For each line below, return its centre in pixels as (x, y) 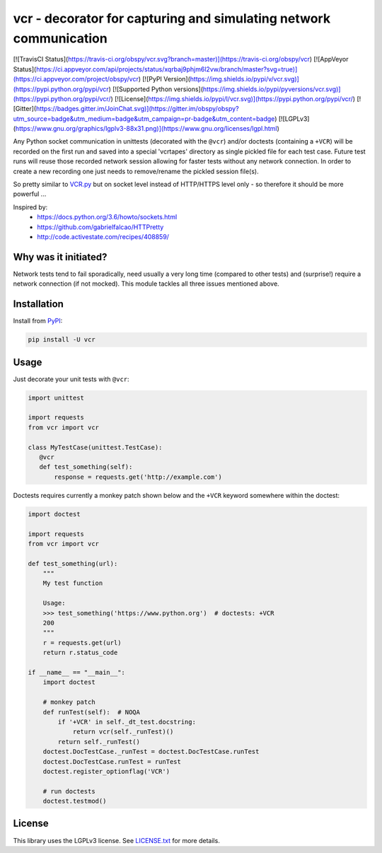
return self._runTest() (99, 742)
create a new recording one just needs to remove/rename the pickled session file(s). (136, 171)
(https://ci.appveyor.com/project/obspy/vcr (76, 79)
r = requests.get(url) (82, 643)
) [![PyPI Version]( (164, 79)
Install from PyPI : (38, 321)
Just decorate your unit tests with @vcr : (71, 379)
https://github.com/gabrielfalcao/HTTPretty (100, 227)
